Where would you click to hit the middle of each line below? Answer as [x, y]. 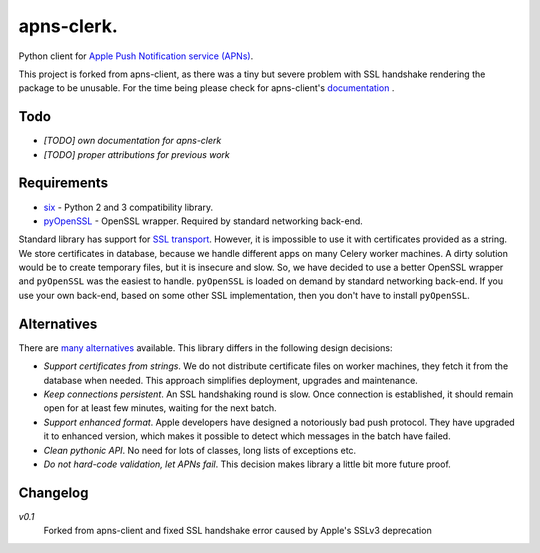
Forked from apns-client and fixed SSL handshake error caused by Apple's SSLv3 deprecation [237, 531]
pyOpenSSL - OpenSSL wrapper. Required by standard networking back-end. [203, 221]
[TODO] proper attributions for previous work [136, 154]
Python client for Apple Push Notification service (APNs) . [136, 56]
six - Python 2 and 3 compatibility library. [128, 207]
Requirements [63, 183]
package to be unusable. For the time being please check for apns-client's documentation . [206, 88]
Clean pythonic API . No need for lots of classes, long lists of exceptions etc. [200, 450]
